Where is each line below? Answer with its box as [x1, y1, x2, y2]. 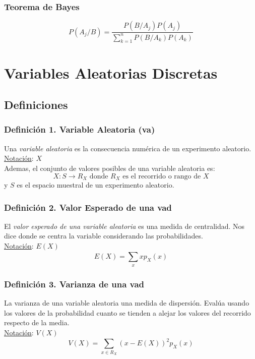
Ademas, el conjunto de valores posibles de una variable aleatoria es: [4, 162, 215, 173]
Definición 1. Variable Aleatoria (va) [4, 123, 155, 136]
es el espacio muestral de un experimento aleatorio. [17, 179, 174, 190]
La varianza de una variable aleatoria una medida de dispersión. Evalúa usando [4, 297, 249, 308]
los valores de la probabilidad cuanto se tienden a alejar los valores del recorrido [4, 307, 251, 318]
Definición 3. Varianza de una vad [4, 277, 145, 290]
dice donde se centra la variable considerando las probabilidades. [4, 230, 203, 241]
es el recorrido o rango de [122, 172, 201, 180]
